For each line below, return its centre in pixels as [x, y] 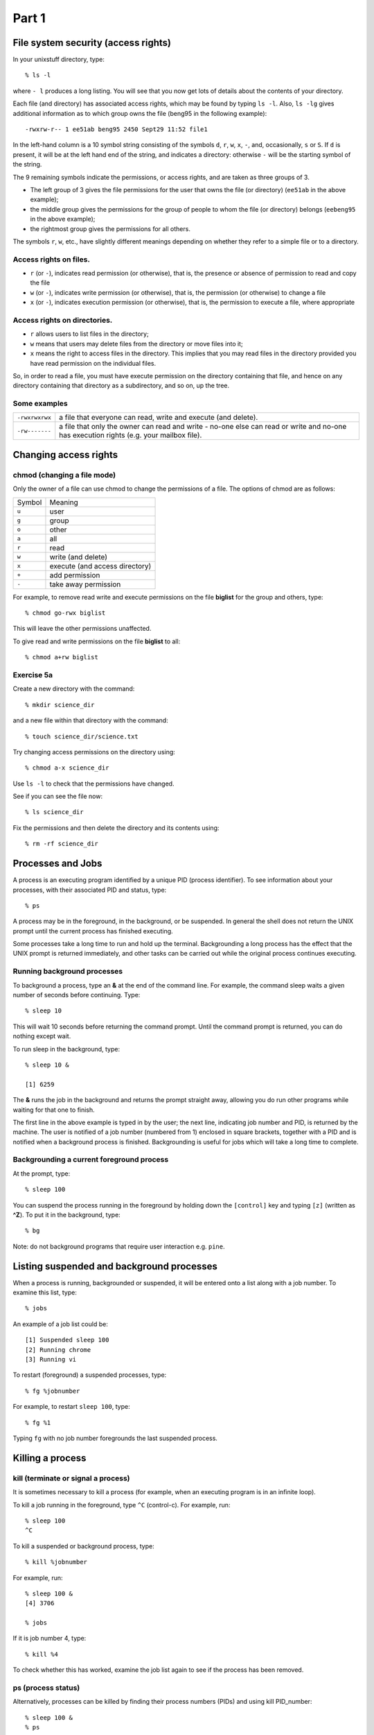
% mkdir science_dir [60, 705]
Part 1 [29, 18]
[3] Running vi [51, 1360]
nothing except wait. [42, 1036]
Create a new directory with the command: [74, 689]
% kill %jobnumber [56, 1562]
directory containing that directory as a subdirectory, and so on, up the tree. [121, 386]
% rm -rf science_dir [62, 844]
